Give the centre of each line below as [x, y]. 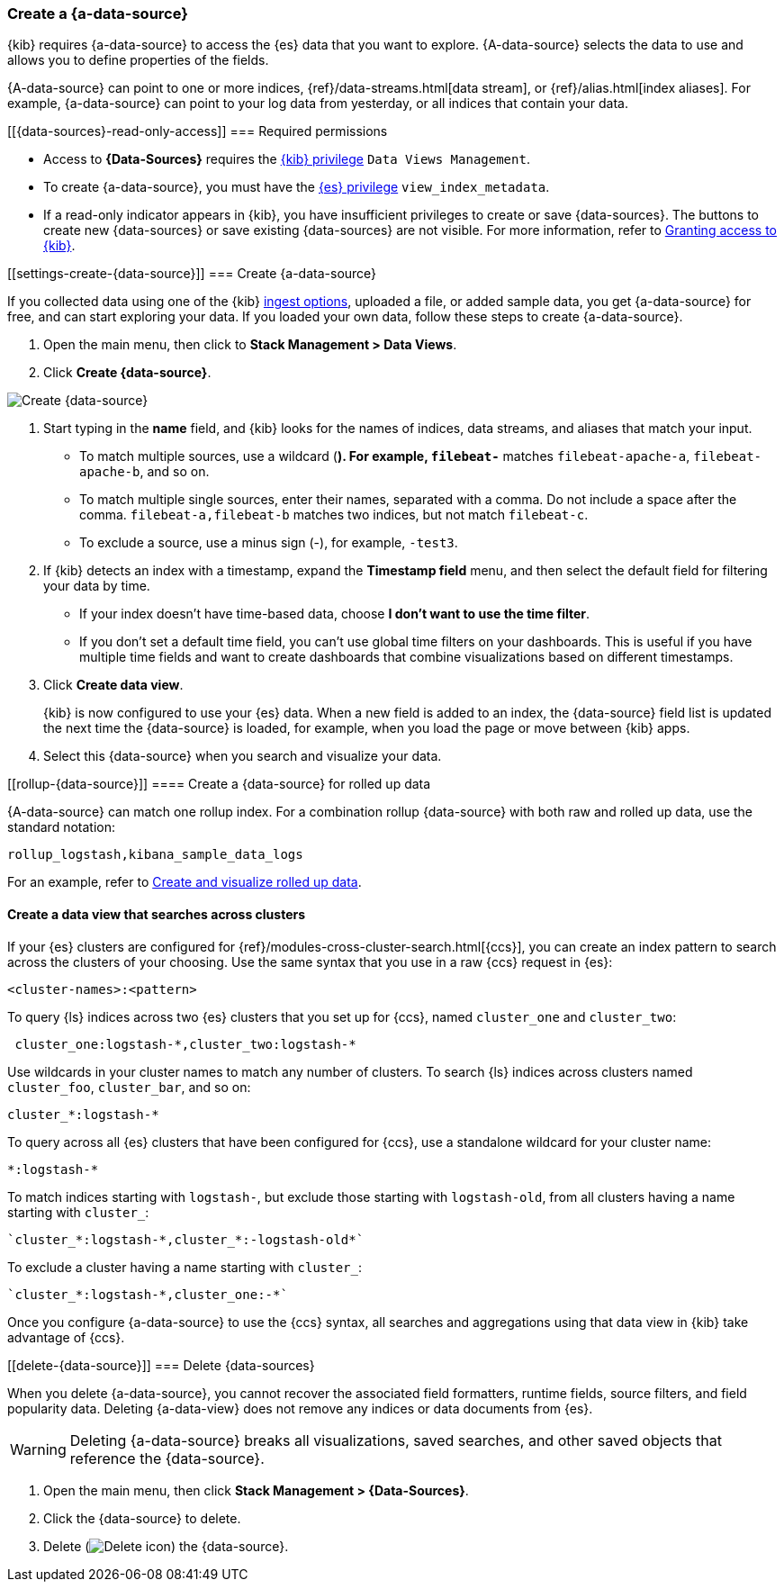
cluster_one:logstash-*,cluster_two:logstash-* [185, 1044]
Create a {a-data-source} [98, 14]
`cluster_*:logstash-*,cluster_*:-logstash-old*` [186, 1239]
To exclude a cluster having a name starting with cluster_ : [185, 1267]
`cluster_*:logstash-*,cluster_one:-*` [148, 1294]
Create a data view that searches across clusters [157, 914]
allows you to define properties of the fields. [138, 60]
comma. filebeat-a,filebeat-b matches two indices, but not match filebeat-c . [334, 515]
